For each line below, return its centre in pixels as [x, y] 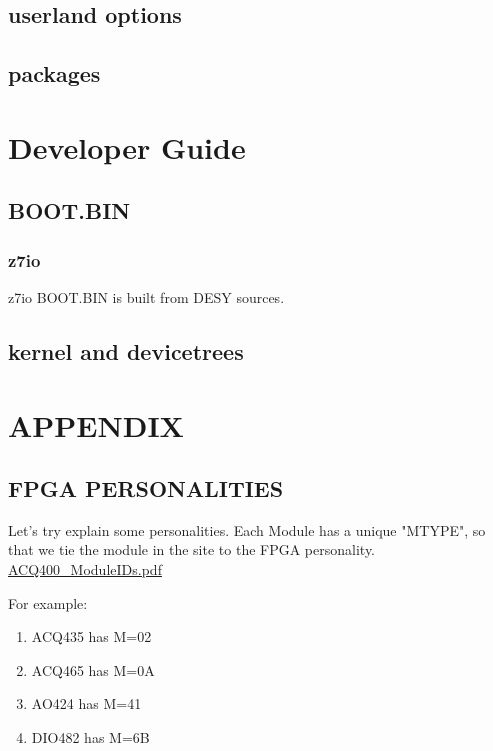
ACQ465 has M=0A [93, 669]
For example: [48, 602]
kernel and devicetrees [126, 350]
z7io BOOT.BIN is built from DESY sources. [146, 296]
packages [54, 73]
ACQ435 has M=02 [91, 636]
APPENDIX [96, 424]
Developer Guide [127, 146]
